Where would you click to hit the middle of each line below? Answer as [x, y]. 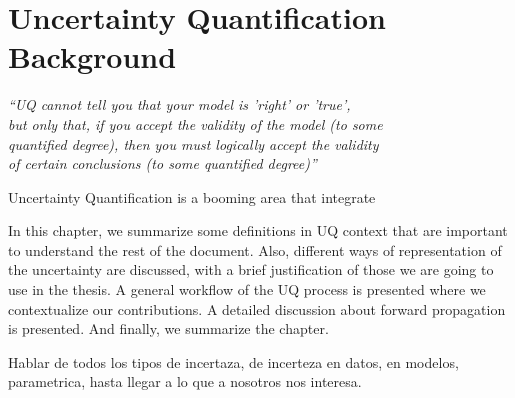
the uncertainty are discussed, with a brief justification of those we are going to [251, 269]
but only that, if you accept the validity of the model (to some [195, 123]
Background [92, 56]
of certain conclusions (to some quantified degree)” [162, 163]
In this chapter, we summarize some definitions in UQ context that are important [258, 230]
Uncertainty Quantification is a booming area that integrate [192, 196]
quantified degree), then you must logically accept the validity [193, 143]
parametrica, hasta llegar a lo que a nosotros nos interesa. [185, 381]
